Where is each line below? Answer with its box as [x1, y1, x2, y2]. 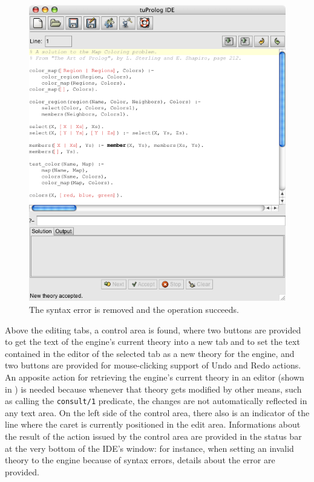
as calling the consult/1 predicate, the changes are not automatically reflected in [5, 394, 307, 407]
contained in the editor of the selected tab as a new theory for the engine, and [5, 347, 295, 359]
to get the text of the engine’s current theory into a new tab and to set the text [5, 335, 300, 348]
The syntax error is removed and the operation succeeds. [29, 303, 239, 315]
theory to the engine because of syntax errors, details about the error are [5, 454, 275, 466]
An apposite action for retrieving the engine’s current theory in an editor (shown [5, 370, 304, 383]
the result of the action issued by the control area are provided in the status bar [5, 429, 302, 442]
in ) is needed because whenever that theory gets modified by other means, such [5, 382, 302, 395]
